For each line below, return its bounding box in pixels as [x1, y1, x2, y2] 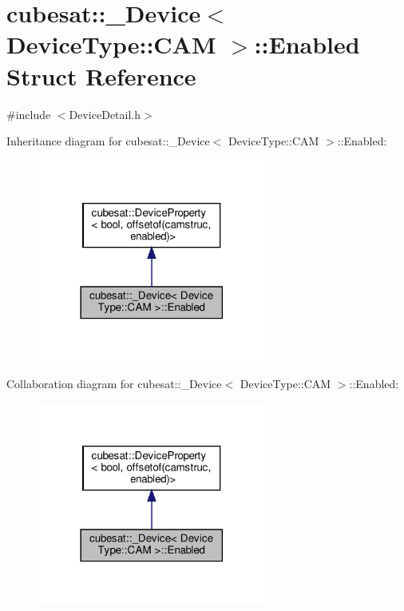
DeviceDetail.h [69, 105, 141, 122]
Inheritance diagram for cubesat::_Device [6, 133, 210, 149]
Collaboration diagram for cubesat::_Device [6, 375, 222, 392]
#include [6, 105, 51, 122]
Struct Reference [6, 59, 196, 92]
